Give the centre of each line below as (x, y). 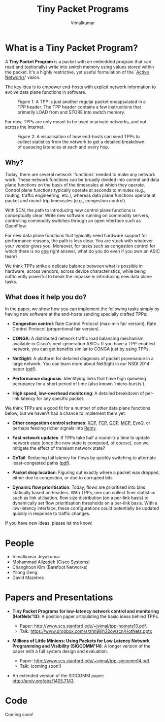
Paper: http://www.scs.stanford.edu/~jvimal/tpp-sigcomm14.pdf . (85, 661)
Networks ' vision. (23, 77)
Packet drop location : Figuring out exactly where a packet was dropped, (86, 472)
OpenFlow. (16, 226)
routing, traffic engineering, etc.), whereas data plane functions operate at (81, 195)
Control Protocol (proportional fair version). (56, 329)
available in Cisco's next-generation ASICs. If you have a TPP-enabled (83, 344)
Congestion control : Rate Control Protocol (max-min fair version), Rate (84, 324)
